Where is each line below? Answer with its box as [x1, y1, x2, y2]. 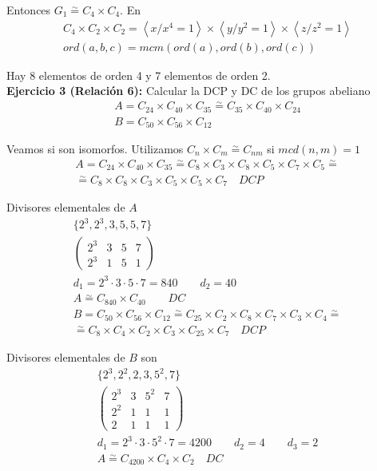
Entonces [6, 2, 51, 18]
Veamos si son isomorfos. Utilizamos [6, 141, 184, 157]
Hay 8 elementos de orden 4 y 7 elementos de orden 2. [6, 66, 271, 83]
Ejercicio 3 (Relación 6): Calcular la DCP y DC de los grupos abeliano [6, 82, 371, 99]
